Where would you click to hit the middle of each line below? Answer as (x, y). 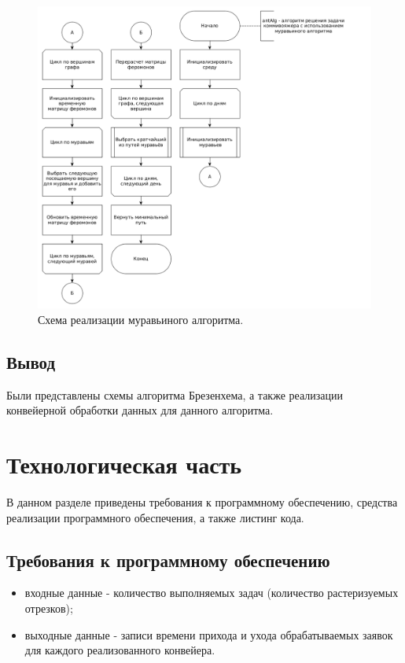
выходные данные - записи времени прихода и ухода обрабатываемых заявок (209, 634)
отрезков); (49, 608)
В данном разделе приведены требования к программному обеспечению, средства (202, 501)
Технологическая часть (124, 464)
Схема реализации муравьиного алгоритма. (141, 319)
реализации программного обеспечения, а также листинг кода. (155, 517)
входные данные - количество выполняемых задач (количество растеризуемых (212, 593)
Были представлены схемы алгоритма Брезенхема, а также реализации (175, 394)
